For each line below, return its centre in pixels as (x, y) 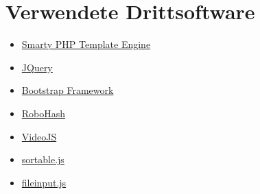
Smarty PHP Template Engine (86, 44)
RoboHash (44, 113)
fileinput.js (44, 182)
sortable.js (43, 159)
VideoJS (39, 136)
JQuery (37, 67)
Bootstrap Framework (68, 90)
